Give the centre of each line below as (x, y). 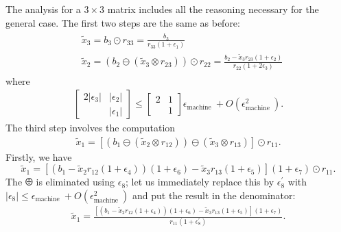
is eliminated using (75, 182)
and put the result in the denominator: (214, 195)
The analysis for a (43, 9)
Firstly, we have (39, 156)
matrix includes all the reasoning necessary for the (213, 9)
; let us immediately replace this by (200, 182)
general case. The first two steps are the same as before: (123, 22)
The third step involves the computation (91, 128)
